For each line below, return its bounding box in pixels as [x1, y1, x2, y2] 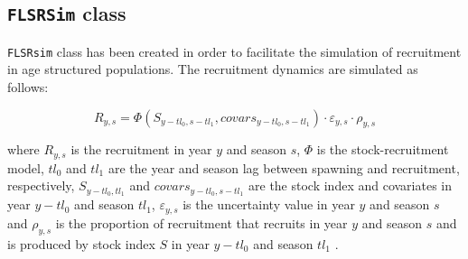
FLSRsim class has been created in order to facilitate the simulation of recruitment [7, 42, 462, 60]
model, [7, 158, 44, 177]
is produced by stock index [7, 234, 155, 253]
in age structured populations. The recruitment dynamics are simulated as [7, 60, 418, 79]
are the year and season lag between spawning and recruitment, [108, 158, 460, 177]
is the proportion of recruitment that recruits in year [55, 213, 348, 232]
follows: [7, 78, 49, 97]
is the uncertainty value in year [183, 195, 355, 214]
